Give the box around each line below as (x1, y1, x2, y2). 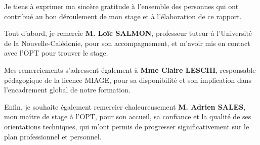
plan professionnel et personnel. (4, 131, 102, 141)
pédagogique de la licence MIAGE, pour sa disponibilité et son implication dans (4, 74, 252, 85)
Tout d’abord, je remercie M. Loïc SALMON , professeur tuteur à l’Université (4, 28, 252, 38)
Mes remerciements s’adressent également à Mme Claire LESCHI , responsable (4, 64, 256, 75)
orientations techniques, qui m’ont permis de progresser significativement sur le (4, 121, 249, 131)
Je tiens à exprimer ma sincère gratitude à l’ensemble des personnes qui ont (4, 1, 239, 11)
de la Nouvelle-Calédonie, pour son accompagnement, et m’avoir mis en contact (4, 37, 250, 48)
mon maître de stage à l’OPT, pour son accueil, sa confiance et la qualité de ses (4, 111, 251, 122)
